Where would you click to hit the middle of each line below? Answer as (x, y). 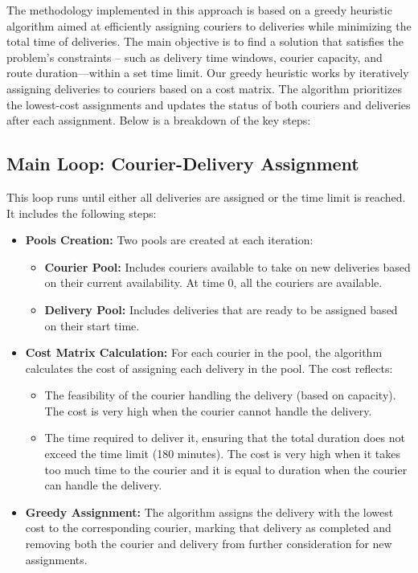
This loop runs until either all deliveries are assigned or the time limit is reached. (206, 196)
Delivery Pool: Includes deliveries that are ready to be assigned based (221, 309)
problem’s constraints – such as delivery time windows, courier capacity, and (195, 57)
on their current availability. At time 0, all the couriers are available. (213, 282)
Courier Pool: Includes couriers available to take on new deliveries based (227, 266)
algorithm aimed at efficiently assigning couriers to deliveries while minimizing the (209, 25)
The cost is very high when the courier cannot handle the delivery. (208, 410)
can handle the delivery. (103, 485)
